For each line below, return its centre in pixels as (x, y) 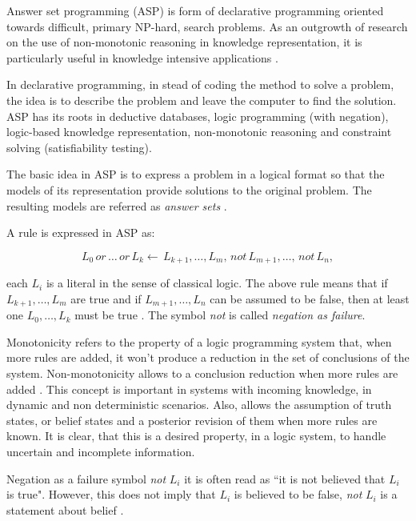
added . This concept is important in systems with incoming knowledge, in (189, 389)
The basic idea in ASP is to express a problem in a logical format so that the (196, 174)
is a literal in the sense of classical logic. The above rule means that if (217, 283)
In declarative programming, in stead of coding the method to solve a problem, (200, 84)
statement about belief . (65, 509)
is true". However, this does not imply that (111, 494)
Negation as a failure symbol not (86, 478)
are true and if (106, 298)
